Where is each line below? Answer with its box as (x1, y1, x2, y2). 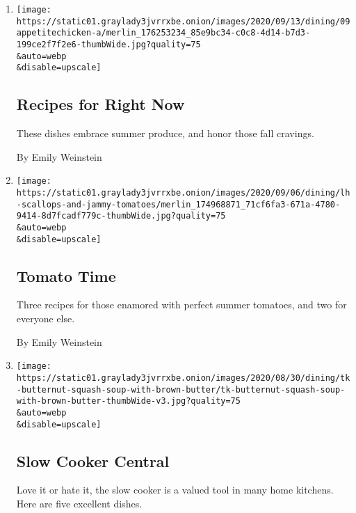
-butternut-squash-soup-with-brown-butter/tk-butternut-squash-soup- (16, 384, 346, 395)
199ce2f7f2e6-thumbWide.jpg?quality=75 (16, 39, 201, 49)
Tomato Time (16, 265, 116, 286)
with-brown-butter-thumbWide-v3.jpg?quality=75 (16, 396, 241, 407)
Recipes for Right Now (16, 93, 185, 115)
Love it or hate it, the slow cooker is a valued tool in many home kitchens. (16, 482, 334, 497)
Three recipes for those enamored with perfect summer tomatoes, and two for (16, 297, 347, 312)
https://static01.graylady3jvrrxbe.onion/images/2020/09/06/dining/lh (16, 187, 350, 198)
